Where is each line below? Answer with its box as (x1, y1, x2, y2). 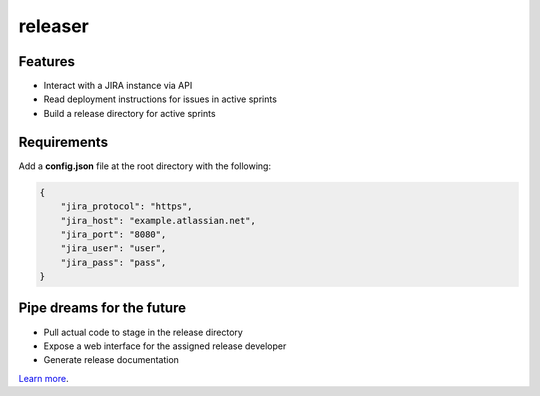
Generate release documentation (43, 354, 180, 366)
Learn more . (18, 372, 69, 384)
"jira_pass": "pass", (60, 256, 167, 268)
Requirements (18, 133, 109, 150)
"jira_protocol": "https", (60, 201, 194, 212)
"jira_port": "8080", (60, 228, 167, 240)
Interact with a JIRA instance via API (43, 80, 193, 92)
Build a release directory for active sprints (43, 107, 216, 119)
